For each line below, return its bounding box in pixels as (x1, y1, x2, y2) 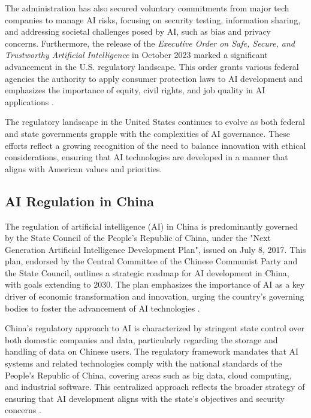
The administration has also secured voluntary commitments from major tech (5, 2, 289, 14)
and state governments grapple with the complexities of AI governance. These (5, 127, 290, 139)
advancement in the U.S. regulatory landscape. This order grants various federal (5, 60, 299, 72)
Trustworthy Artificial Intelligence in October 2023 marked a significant (5, 48, 268, 61)
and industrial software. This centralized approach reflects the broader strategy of (5, 380, 305, 393)
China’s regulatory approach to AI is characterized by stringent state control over (5, 322, 304, 334)
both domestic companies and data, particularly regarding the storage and (5, 333, 278, 346)
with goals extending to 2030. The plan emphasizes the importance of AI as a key (5, 278, 305, 291)
